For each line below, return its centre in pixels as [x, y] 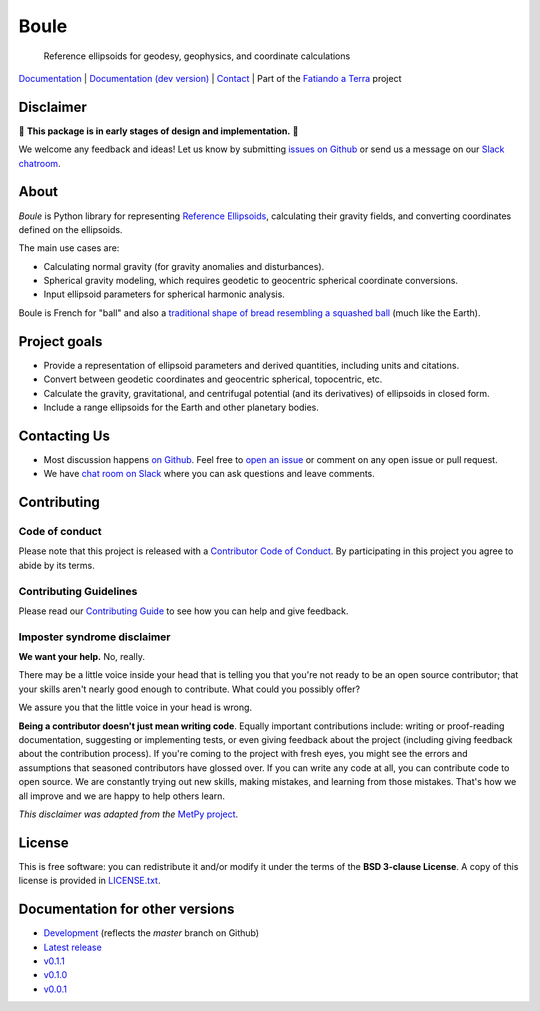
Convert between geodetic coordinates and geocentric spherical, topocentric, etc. [213, 379]
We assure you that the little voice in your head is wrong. [135, 707]
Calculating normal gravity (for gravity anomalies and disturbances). [184, 266]
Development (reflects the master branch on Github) [151, 933]
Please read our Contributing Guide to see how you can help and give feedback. [183, 611]
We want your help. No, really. [81, 657]
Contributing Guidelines [78, 591]
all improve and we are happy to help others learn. [121, 796]
